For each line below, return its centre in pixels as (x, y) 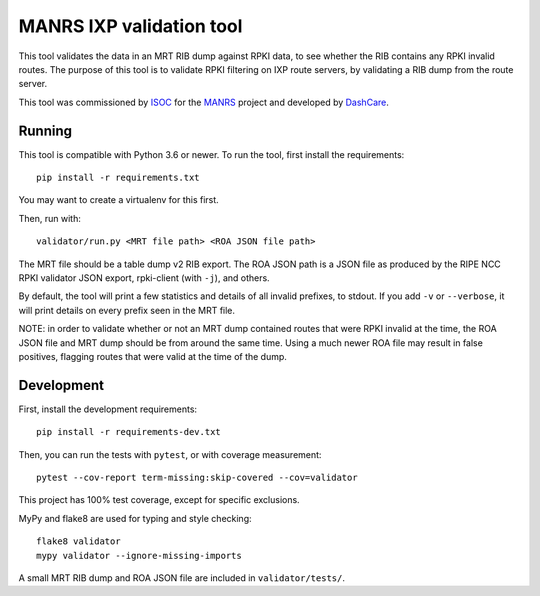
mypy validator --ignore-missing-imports (139, 555)
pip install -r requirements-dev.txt (129, 432)
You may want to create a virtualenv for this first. (118, 200)
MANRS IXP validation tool (130, 26)
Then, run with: (50, 218)
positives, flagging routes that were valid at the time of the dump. (152, 356)
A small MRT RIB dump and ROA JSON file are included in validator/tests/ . (181, 577)
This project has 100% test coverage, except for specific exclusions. (159, 500)
